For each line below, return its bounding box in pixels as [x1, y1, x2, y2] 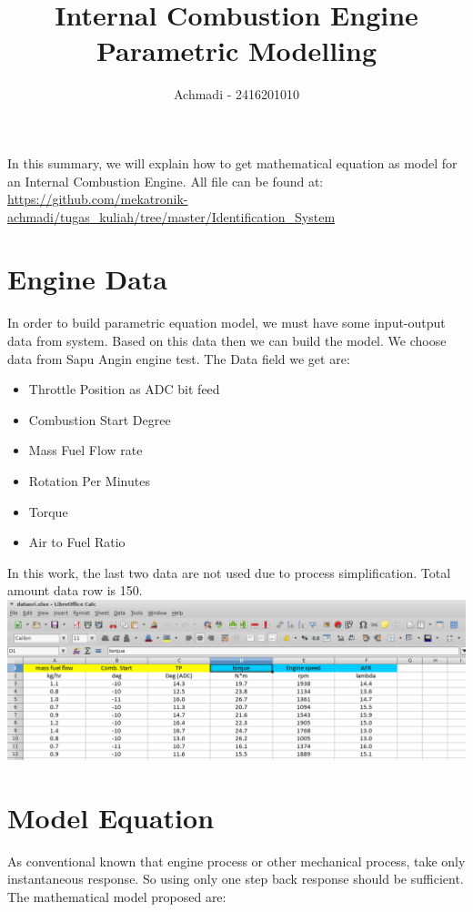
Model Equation [7, 798, 215, 836]
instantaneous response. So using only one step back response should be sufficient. [7, 869, 464, 888]
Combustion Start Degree [28, 410, 171, 429]
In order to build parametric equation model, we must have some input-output [7, 313, 446, 332]
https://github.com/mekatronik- [7, 189, 188, 208]
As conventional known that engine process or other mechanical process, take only [7, 851, 466, 870]
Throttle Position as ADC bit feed [28, 380, 220, 399]
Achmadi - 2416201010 [173, 85, 300, 104]
